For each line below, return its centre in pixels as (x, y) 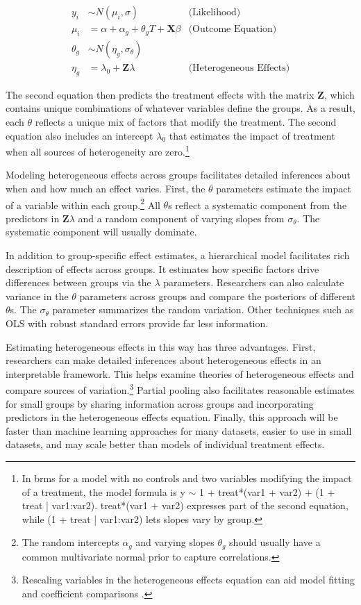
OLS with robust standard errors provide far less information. (137, 323)
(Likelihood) (215, 13)
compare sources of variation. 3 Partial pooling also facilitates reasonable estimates (180, 389)
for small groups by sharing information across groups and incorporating (160, 403)
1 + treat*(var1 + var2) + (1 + (267, 491)
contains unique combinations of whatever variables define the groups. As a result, (180, 108)
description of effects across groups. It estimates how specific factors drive (162, 268)
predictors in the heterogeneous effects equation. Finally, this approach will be (172, 417)
